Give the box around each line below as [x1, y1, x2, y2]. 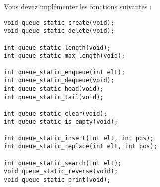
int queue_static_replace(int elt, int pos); [4, 143, 157, 150]
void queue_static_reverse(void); [4, 168, 118, 175]
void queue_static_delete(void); [4, 27, 114, 35]
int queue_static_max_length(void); [4, 52, 125, 60]
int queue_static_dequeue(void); [4, 77, 114, 84]
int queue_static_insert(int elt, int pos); [4, 134, 154, 142]
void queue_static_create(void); [4, 19, 114, 26]
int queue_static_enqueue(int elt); [4, 68, 125, 76]
